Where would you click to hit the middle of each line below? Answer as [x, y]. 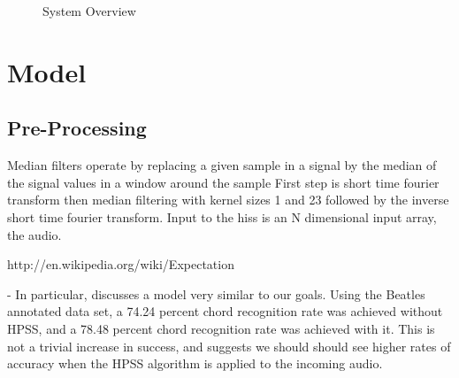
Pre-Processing [77, 128]
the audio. [34, 234]
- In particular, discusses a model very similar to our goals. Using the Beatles [216, 293]
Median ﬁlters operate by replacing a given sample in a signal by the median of [222, 165]
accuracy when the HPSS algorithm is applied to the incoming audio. [195, 363]
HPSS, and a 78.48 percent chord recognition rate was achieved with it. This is [221, 328]
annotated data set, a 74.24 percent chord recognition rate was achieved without [225, 311]
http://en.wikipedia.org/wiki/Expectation [121, 264]
